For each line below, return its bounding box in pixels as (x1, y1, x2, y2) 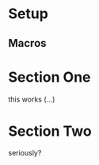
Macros (8, 36, 47, 50)
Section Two (8, 122, 93, 140)
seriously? (8, 148, 42, 158)
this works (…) (8, 94, 55, 104)
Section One (8, 68, 91, 86)
